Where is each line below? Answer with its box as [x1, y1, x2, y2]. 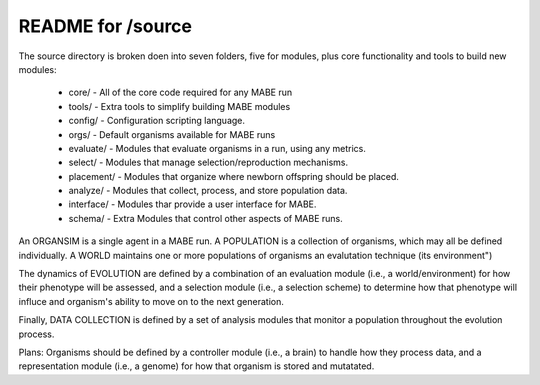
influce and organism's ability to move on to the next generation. [18, 295, 284, 307]
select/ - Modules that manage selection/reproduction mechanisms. [68, 156, 349, 169]
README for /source [18, 15, 193, 37]
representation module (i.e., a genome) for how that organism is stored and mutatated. [18, 360, 375, 372]
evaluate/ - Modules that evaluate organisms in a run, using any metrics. [68, 142, 367, 154]
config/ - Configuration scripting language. [68, 115, 245, 127]
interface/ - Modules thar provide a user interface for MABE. [68, 198, 317, 210]
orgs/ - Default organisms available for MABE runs [68, 128, 276, 140]
